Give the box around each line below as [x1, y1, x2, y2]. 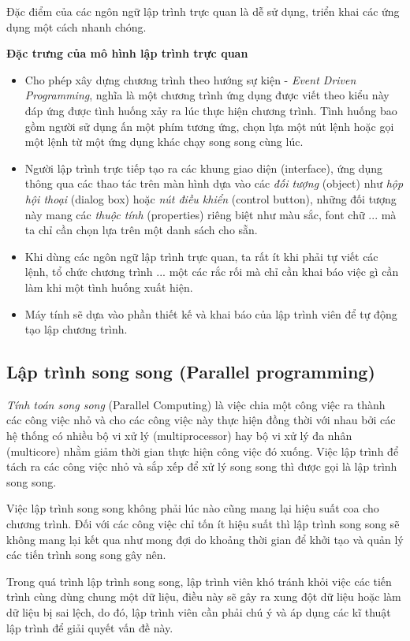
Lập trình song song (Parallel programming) [6, 360, 375, 384]
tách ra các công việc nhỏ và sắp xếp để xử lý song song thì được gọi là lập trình [6, 458, 397, 475]
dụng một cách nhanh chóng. [6, 18, 147, 35]
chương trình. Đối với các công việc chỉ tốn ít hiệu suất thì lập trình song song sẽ [6, 516, 400, 532]
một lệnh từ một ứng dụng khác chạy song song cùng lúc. [24, 133, 304, 150]
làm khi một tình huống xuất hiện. [24, 278, 193, 295]
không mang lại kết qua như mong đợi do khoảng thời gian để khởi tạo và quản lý [6, 531, 404, 547]
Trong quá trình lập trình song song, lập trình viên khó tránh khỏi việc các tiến [6, 572, 392, 589]
